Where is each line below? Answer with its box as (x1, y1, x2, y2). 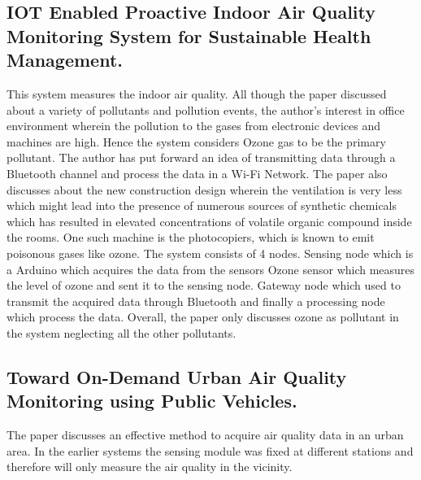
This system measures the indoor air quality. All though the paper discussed (7, 85, 387, 102)
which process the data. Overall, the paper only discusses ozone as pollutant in (7, 308, 399, 325)
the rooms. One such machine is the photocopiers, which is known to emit (7, 229, 375, 246)
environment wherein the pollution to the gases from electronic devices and (7, 117, 381, 134)
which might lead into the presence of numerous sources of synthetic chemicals (7, 197, 397, 214)
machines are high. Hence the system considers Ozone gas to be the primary (7, 133, 386, 150)
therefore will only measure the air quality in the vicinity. (7, 458, 293, 475)
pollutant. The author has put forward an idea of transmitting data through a (7, 149, 396, 166)
